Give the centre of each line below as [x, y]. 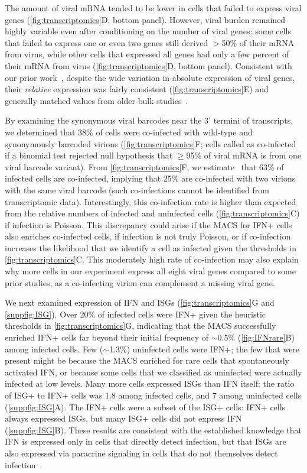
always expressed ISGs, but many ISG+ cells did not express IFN [123, 418]
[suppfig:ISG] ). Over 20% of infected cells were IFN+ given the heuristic [135, 314]
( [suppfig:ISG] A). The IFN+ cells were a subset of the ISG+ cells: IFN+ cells [145, 406]
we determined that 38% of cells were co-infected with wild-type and [129, 132]
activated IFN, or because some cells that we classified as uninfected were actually [153, 372]
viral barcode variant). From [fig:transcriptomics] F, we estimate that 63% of [144, 166]
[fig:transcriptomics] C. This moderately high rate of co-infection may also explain [152, 259]
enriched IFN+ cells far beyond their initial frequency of [107, 337]
